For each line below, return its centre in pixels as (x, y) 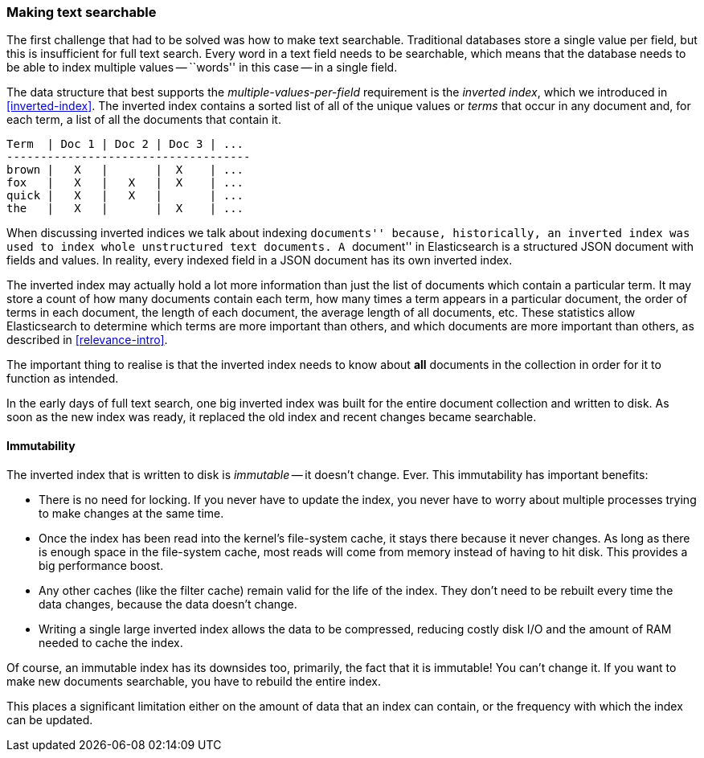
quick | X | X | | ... (125, 196)
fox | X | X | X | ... (125, 183)
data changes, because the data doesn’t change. (168, 604)
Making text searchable (82, 12)
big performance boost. (101, 565)
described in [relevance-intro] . (87, 340)
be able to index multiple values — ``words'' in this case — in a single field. (202, 68)
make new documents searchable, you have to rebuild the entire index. (194, 681)
